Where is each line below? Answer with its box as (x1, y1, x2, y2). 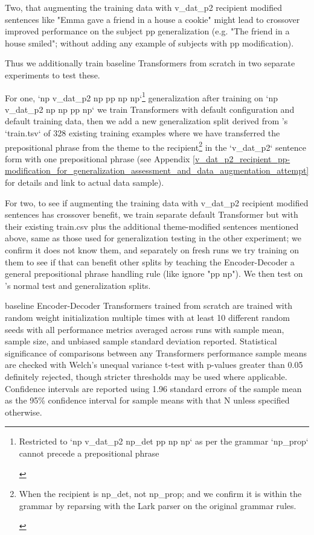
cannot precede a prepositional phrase (19, 446, 159, 459)
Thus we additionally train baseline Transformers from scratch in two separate (5, 57, 295, 69)
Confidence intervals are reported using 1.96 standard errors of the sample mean (5, 382, 302, 394)
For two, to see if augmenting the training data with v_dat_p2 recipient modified (5, 196, 309, 209)
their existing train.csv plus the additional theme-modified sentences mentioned (5, 220, 299, 232)
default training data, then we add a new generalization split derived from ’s (5, 115, 288, 127)
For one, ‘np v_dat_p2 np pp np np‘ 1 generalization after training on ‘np (5, 89, 278, 104)
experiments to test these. (5, 68, 100, 81)
